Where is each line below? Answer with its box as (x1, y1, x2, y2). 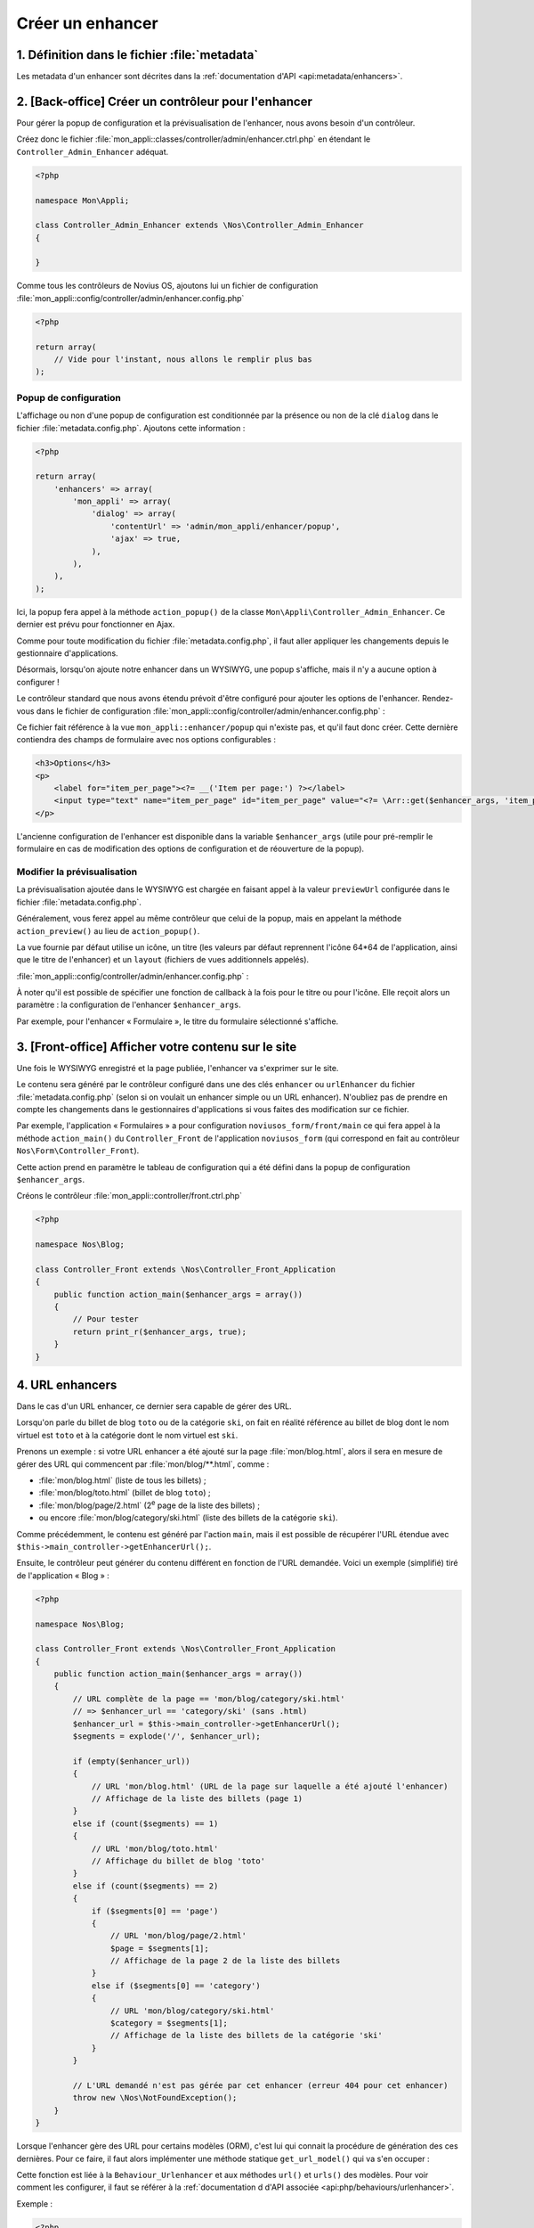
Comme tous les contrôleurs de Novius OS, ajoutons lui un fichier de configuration (16, 281, 319, 291)
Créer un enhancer (16, 13, 159, 33)
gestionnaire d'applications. (16, 647, 119, 659)
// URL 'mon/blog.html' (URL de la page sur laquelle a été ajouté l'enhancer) (91, 1781, 449, 1791)
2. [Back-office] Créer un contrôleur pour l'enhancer (16, 94, 313, 109)
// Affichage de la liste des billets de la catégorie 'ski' (109, 2030, 383, 2041)
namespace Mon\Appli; (35, 195, 130, 205)
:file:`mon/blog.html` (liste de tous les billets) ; (38, 1475, 206, 1486)
